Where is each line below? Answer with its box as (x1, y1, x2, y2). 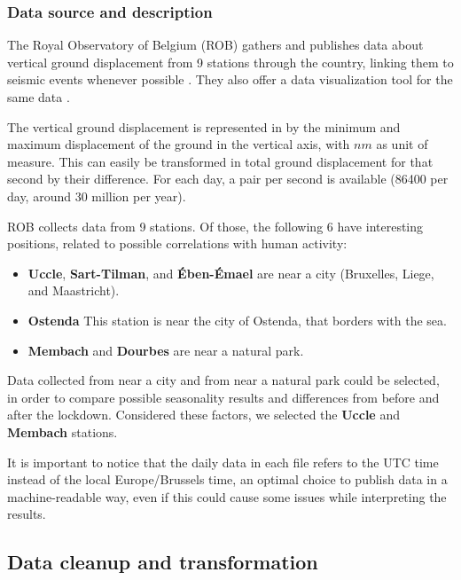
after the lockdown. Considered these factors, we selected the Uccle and (7, 405, 400, 424)
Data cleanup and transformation (7, 548, 318, 576)
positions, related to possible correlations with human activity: (7, 234, 348, 253)
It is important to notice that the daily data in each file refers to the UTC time (7, 452, 439, 471)
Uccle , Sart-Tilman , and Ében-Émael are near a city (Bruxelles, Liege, (27, 263, 434, 282)
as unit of (376, 135, 428, 153)
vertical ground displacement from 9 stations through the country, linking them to (7, 52, 454, 71)
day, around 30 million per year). (7, 186, 186, 205)
